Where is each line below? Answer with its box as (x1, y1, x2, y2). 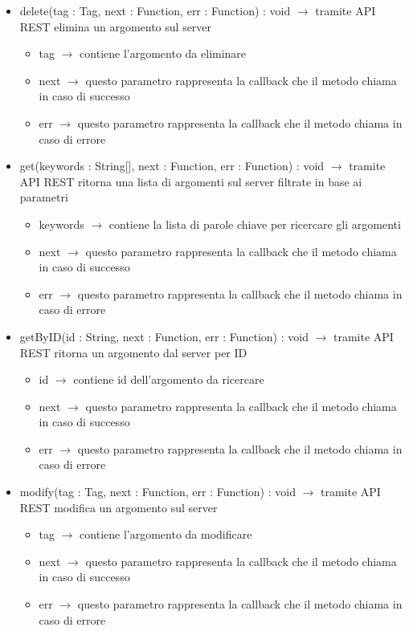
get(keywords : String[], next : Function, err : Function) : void (19, 157, 325, 174)
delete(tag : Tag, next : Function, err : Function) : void (19, 2, 291, 18)
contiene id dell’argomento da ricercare (73, 371, 264, 388)
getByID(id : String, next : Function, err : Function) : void (19, 328, 309, 344)
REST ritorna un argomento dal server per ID (19, 344, 247, 360)
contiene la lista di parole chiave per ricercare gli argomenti (108, 215, 401, 232)
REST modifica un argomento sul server (19, 499, 218, 515)
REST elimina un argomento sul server (19, 18, 212, 35)
